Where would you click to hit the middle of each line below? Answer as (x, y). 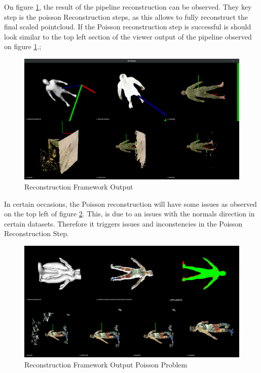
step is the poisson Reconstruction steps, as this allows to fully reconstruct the (126, 16)
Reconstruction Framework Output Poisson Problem (106, 364)
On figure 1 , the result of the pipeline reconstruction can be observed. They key (128, 7)
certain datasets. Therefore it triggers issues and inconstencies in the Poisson (123, 223)
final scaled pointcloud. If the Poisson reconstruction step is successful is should (128, 27)
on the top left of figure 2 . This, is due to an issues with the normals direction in (129, 214)
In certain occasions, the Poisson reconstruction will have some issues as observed (130, 203)
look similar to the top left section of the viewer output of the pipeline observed (128, 36)
